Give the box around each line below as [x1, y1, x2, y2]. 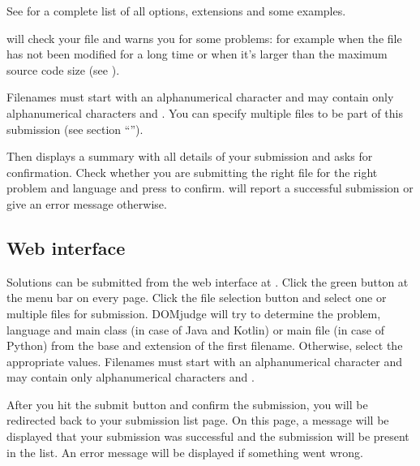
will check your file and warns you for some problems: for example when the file [6, 29, 402, 46]
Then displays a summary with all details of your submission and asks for [6, 148, 373, 165]
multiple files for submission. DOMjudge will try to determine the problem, [6, 304, 381, 321]
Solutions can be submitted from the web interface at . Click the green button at [6, 273, 409, 290]
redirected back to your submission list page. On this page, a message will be [6, 412, 389, 429]
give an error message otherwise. [6, 195, 167, 212]
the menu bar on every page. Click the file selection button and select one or [6, 289, 387, 306]
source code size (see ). [6, 61, 120, 78]
